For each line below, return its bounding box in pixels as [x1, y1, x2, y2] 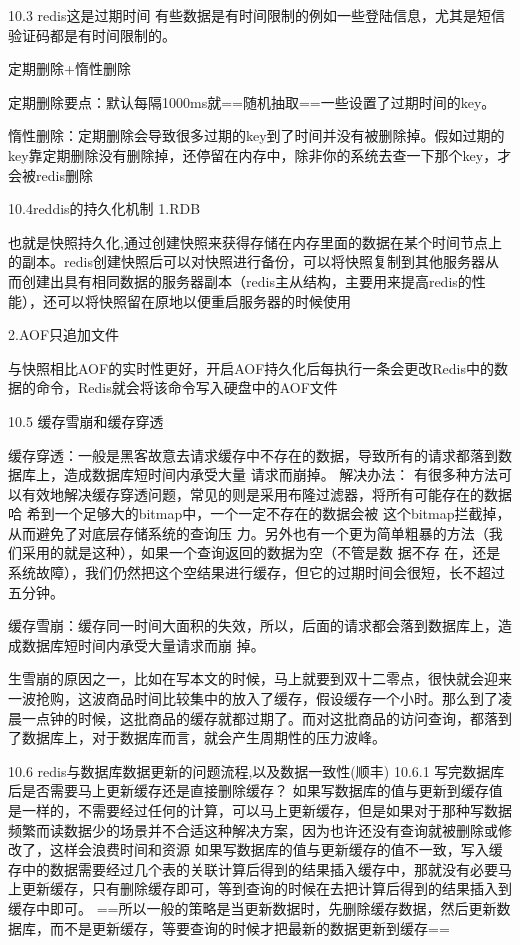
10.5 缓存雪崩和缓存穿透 [8, 410, 164, 431]
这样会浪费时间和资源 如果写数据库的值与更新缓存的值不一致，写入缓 [49, 839, 503, 860]
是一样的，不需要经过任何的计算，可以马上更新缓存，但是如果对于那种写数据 [8, 800, 512, 820]
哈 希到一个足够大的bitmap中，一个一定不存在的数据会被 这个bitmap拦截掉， [8, 503, 511, 524]
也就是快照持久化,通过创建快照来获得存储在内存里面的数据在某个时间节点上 [8, 231, 502, 252]
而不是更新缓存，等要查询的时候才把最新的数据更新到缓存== [49, 917, 450, 938]
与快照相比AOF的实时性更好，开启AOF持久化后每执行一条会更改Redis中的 [8, 357, 494, 378]
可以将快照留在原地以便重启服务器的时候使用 [56, 290, 351, 311]
